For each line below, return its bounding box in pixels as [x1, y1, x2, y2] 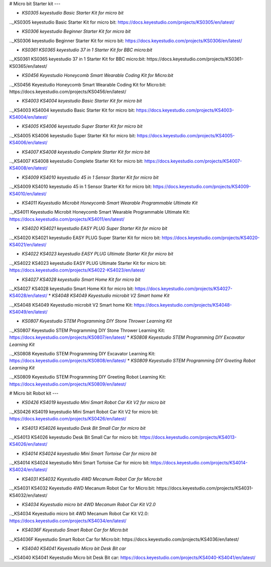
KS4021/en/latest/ [9, 241, 47, 247]
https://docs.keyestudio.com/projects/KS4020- [161, 234, 260, 241]
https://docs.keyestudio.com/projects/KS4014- [151, 460, 248, 466]
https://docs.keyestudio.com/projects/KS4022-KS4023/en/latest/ [9, 267, 146, 273]
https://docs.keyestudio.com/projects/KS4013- [140, 434, 237, 440]
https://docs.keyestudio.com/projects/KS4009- [153, 183, 251, 190]
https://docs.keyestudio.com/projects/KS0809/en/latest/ [9, 381, 126, 387]
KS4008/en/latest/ [9, 165, 48, 171]
